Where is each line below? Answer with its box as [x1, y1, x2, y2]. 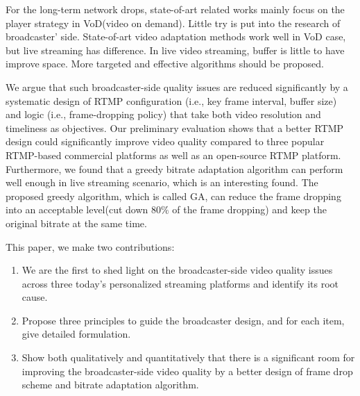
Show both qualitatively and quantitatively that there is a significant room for [22, 350, 355, 365]
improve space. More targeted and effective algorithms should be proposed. [6, 56, 324, 71]
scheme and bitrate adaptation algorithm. [22, 377, 199, 392]
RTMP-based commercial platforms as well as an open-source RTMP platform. [6, 147, 341, 162]
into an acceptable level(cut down [6, 202, 148, 217]
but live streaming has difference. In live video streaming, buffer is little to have [6, 42, 345, 57]
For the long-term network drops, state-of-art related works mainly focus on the [6, 2, 345, 16]
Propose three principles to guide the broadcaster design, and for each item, [22, 313, 345, 327]
